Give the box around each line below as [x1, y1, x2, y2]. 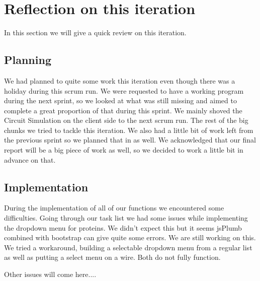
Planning [4, 52, 51, 67]
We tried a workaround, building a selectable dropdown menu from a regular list [4, 242, 252, 252]
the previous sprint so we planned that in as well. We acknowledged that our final [4, 134, 256, 145]
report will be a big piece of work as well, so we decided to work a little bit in [4, 145, 243, 155]
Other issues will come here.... [4, 269, 97, 279]
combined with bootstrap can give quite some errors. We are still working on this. [4, 232, 256, 243]
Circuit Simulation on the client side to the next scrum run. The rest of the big [4, 115, 248, 125]
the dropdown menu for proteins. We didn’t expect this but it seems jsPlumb [4, 222, 242, 233]
